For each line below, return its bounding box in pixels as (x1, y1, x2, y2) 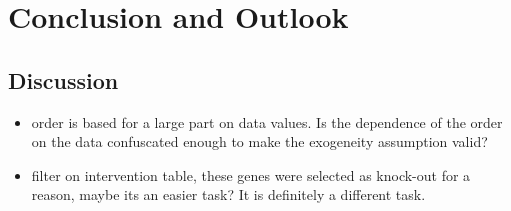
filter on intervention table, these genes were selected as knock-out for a (31, 164, 471, 185)
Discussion (8, 64, 119, 95)
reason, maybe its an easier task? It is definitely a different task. (31, 184, 426, 205)
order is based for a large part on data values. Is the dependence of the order (31, 111, 503, 132)
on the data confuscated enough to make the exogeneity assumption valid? (31, 131, 488, 152)
